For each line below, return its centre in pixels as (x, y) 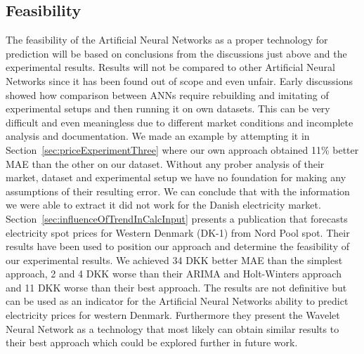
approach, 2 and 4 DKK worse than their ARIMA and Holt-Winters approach (174, 274)
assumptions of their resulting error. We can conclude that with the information (178, 191)
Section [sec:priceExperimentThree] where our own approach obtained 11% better (182, 149)
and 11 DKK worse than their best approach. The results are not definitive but (176, 287)
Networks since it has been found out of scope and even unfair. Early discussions (180, 80)
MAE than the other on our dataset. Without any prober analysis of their (165, 163)
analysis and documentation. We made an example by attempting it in (158, 136)
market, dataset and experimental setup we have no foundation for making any (176, 177)
